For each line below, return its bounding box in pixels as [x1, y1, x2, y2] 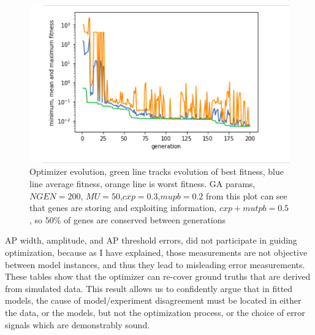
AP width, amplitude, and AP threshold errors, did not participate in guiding [5, 234, 297, 247]
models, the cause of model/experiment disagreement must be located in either [5, 294, 302, 307]
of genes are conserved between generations [64, 213, 226, 226]
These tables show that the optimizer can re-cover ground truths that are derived [5, 270, 311, 283]
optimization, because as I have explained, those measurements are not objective [5, 245, 308, 258]
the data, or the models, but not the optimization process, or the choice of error [5, 306, 305, 318]
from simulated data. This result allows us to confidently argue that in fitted [5, 282, 293, 295]
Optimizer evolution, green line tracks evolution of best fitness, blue [29, 165, 284, 178]
